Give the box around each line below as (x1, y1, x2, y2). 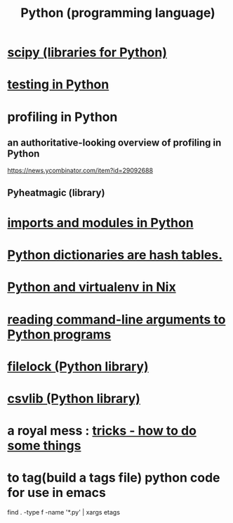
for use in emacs (7, 485, 107, 501)
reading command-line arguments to (7, 311, 226, 328)
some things (7, 438, 81, 454)
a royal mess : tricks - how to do (7, 423, 197, 439)
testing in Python (7, 77, 109, 93)
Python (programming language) (20, 5, 215, 21)
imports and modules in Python (7, 214, 194, 231)
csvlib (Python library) (7, 390, 140, 406)
